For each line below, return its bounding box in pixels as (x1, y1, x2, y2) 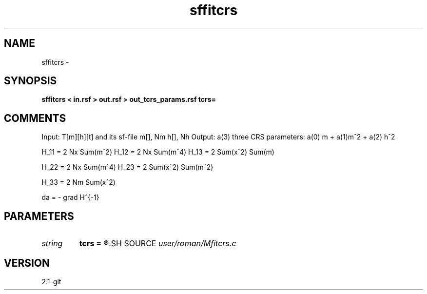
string (41, 238, 63, 249)
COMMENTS (4, 112, 66, 124)
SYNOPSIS (4, 75, 57, 87)
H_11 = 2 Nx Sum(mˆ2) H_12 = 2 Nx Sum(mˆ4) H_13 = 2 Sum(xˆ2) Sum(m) (41, 148, 274, 157)
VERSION (4, 256, 50, 269)
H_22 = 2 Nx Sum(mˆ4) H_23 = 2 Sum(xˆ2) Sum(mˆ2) (41, 163, 213, 172)
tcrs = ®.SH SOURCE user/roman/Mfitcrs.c (79, 238, 236, 249)
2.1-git (41, 277, 61, 286)
